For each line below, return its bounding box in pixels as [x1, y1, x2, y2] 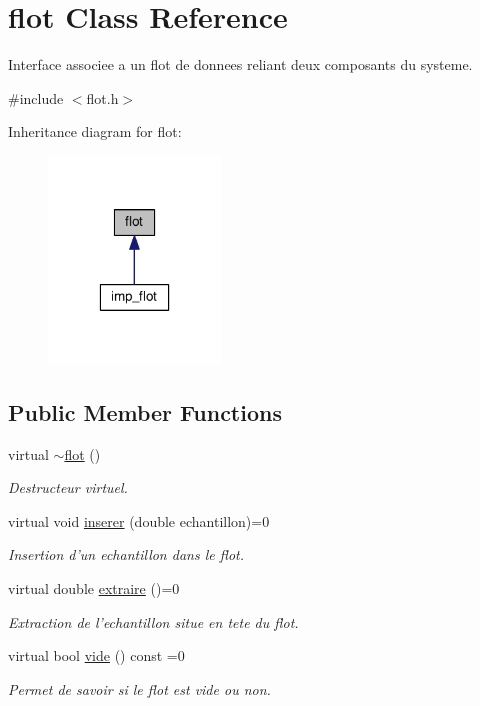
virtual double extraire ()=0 [8, 577, 180, 598]
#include [8, 87, 64, 108]
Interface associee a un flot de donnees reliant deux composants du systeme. [8, 54, 473, 75]
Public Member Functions [8, 396, 282, 427]
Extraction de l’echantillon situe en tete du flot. [8, 611, 299, 632]
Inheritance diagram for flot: [8, 121, 182, 142]
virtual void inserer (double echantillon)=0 [8, 510, 270, 531]
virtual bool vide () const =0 [8, 645, 185, 666]
